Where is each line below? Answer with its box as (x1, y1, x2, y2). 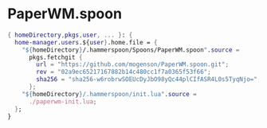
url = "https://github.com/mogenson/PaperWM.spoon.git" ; (36, 60, 229, 68)
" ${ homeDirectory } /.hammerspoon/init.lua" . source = (22, 90, 197, 98)
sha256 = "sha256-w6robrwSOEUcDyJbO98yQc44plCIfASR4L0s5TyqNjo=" (36, 76, 258, 83)
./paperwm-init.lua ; (28, 97, 97, 106)
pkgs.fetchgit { (28, 53, 83, 61)
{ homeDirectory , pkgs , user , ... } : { (7, 31, 133, 39)
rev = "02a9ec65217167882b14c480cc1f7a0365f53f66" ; (36, 68, 212, 76)
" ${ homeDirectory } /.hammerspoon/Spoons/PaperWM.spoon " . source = (22, 45, 240, 54)
